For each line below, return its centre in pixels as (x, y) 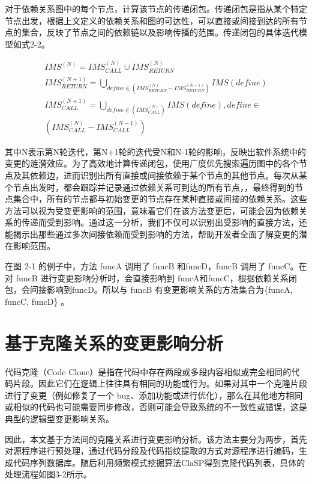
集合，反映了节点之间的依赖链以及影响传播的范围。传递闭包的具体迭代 (160, 32)
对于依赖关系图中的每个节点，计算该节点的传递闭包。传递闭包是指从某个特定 (156, 8)
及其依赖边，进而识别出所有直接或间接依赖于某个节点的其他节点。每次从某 (160, 175)
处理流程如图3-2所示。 (48, 474)
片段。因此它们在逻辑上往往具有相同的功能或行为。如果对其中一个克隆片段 (160, 383)
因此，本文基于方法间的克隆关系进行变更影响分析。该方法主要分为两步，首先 (156, 439)
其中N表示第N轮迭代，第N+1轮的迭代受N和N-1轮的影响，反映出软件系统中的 (156, 151)
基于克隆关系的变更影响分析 (114, 342)
